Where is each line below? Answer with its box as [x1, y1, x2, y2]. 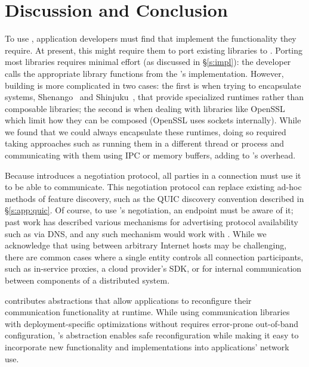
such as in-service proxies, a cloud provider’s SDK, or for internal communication [5, 262, 302, 275]
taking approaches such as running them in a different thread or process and [5, 137, 285, 150]
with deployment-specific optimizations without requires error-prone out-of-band [5, 317, 299, 329]
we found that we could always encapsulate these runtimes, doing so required [5, 125, 286, 138]
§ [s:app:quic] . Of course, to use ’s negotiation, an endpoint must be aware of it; [5, 204, 293, 216]
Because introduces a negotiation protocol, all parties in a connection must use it [5, 169, 301, 181]
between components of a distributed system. [5, 274, 170, 286]
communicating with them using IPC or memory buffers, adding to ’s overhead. [5, 149, 296, 161]
